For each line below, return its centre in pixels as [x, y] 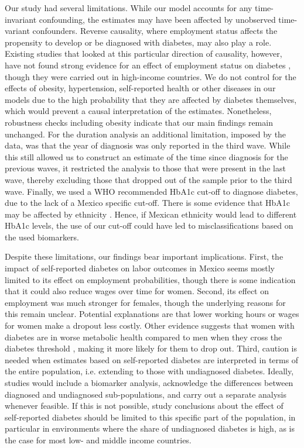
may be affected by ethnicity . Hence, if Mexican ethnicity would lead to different [151, 214]
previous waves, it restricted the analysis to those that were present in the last [145, 168]
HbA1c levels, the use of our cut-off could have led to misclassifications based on [149, 225]
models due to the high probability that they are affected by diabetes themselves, [151, 99]
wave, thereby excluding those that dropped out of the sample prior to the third [148, 179]
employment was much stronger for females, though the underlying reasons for [145, 302]
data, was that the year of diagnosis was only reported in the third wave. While [148, 145]
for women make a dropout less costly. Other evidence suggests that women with [150, 325]
